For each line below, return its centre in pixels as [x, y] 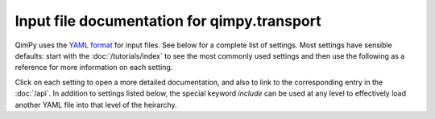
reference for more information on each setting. [94, 68]
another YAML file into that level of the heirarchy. [96, 105]
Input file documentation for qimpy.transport [168, 21]
